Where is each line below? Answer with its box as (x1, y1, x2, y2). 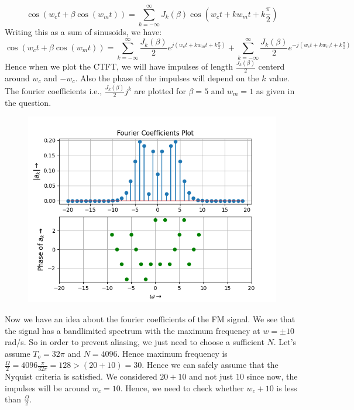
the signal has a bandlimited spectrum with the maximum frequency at (5, 324, 260, 336)
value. (269, 71, 290, 84)
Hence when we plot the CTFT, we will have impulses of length (5, 60, 233, 73)
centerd (258, 60, 285, 73)
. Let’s (273, 336, 297, 348)
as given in (256, 84, 295, 97)
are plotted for (134, 84, 186, 97)
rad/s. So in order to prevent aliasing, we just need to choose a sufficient (5, 336, 264, 348)
